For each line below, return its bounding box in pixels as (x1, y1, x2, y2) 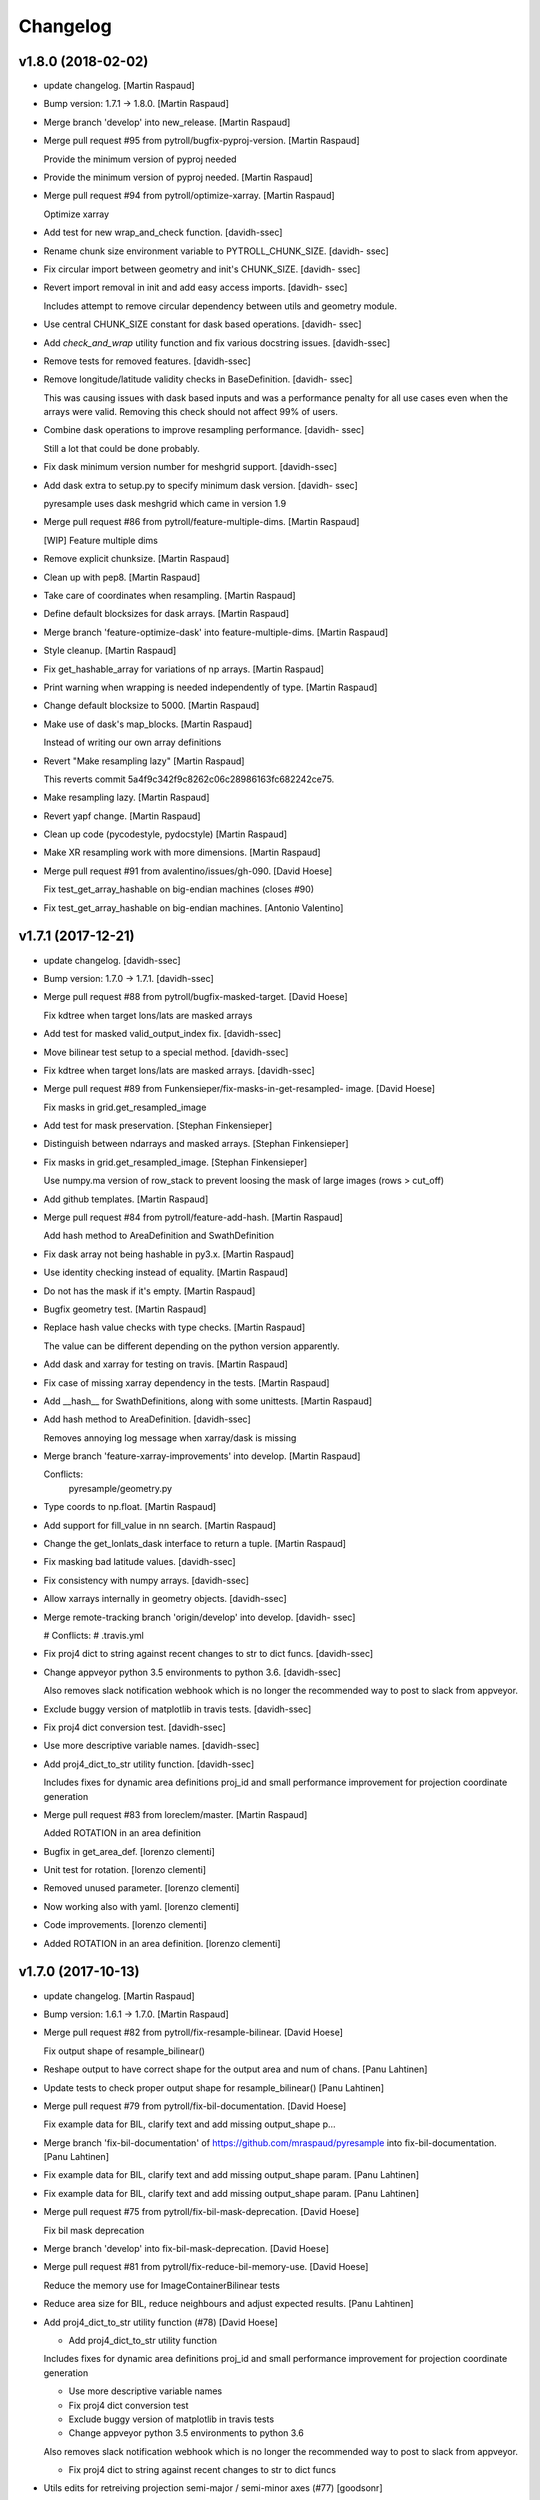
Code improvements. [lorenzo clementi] (43, 1919, 207, 1931)
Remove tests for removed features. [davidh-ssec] (43, 355, 252, 367)
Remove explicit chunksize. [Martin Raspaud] (43, 553, 230, 565)
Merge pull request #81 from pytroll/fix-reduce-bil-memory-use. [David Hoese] (43, 2261, 369, 2273)
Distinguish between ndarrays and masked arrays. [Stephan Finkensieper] (43, 1138, 349, 1150)
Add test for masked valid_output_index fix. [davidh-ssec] (43, 1028, 282, 1040)
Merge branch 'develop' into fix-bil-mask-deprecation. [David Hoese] (43, 2243, 329, 2255)
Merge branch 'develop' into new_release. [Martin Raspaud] (43, 116, 291, 128)
